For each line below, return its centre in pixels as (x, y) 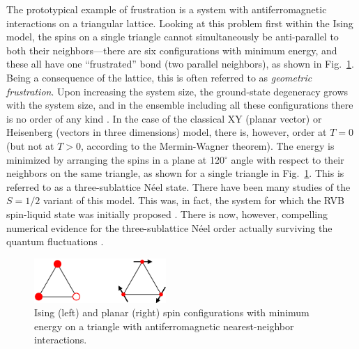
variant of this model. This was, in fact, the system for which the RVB (194, 200)
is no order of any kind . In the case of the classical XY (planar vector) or (164, 118)
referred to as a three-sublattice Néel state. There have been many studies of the (178, 186)
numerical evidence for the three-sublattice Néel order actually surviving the (169, 227)
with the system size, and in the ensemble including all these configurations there (180, 105)
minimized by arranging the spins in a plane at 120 (115, 159)
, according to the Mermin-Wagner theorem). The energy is (207, 145)
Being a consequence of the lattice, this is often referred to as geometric (159, 77)
